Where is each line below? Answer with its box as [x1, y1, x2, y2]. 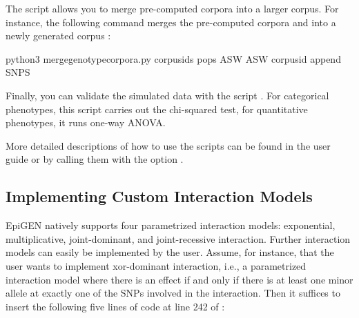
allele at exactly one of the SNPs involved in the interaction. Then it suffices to [6, 286, 340, 300]
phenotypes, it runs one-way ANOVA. [6, 115, 166, 130]
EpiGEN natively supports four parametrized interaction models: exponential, [6, 218, 336, 232]
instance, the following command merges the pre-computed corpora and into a [6, 14, 336, 29]
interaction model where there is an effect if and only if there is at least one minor [6, 272, 353, 286]
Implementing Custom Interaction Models [6, 186, 313, 207]
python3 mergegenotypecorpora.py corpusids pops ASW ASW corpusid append [6, 51, 341, 66]
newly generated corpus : [6, 28, 111, 43]
